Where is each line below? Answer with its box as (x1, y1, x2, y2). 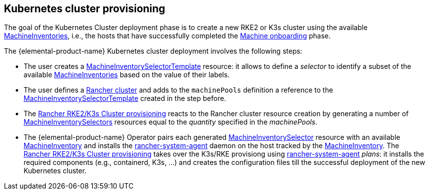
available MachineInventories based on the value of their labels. (24, 70, 230, 79)
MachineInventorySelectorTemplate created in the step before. (24, 94, 226, 103)
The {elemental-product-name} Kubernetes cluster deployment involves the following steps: (4, 47, 303, 56)
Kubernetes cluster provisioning (4, 2, 166, 15)
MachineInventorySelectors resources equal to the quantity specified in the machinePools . (24, 118, 317, 127)
